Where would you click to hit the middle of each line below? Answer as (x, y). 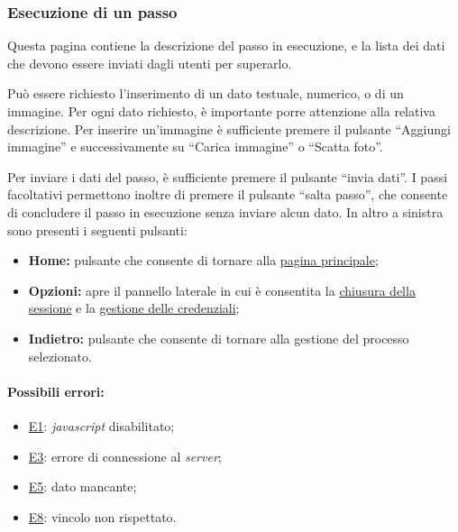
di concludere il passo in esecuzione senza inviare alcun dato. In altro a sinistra (225, 211)
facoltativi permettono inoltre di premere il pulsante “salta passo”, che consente (228, 194)
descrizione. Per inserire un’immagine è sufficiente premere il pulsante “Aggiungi (229, 128)
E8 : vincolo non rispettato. (102, 516)
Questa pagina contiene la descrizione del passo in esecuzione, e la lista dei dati (226, 46)
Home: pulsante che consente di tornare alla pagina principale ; (203, 260)
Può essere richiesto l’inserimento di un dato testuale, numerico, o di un (206, 93)
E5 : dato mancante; (82, 486)
